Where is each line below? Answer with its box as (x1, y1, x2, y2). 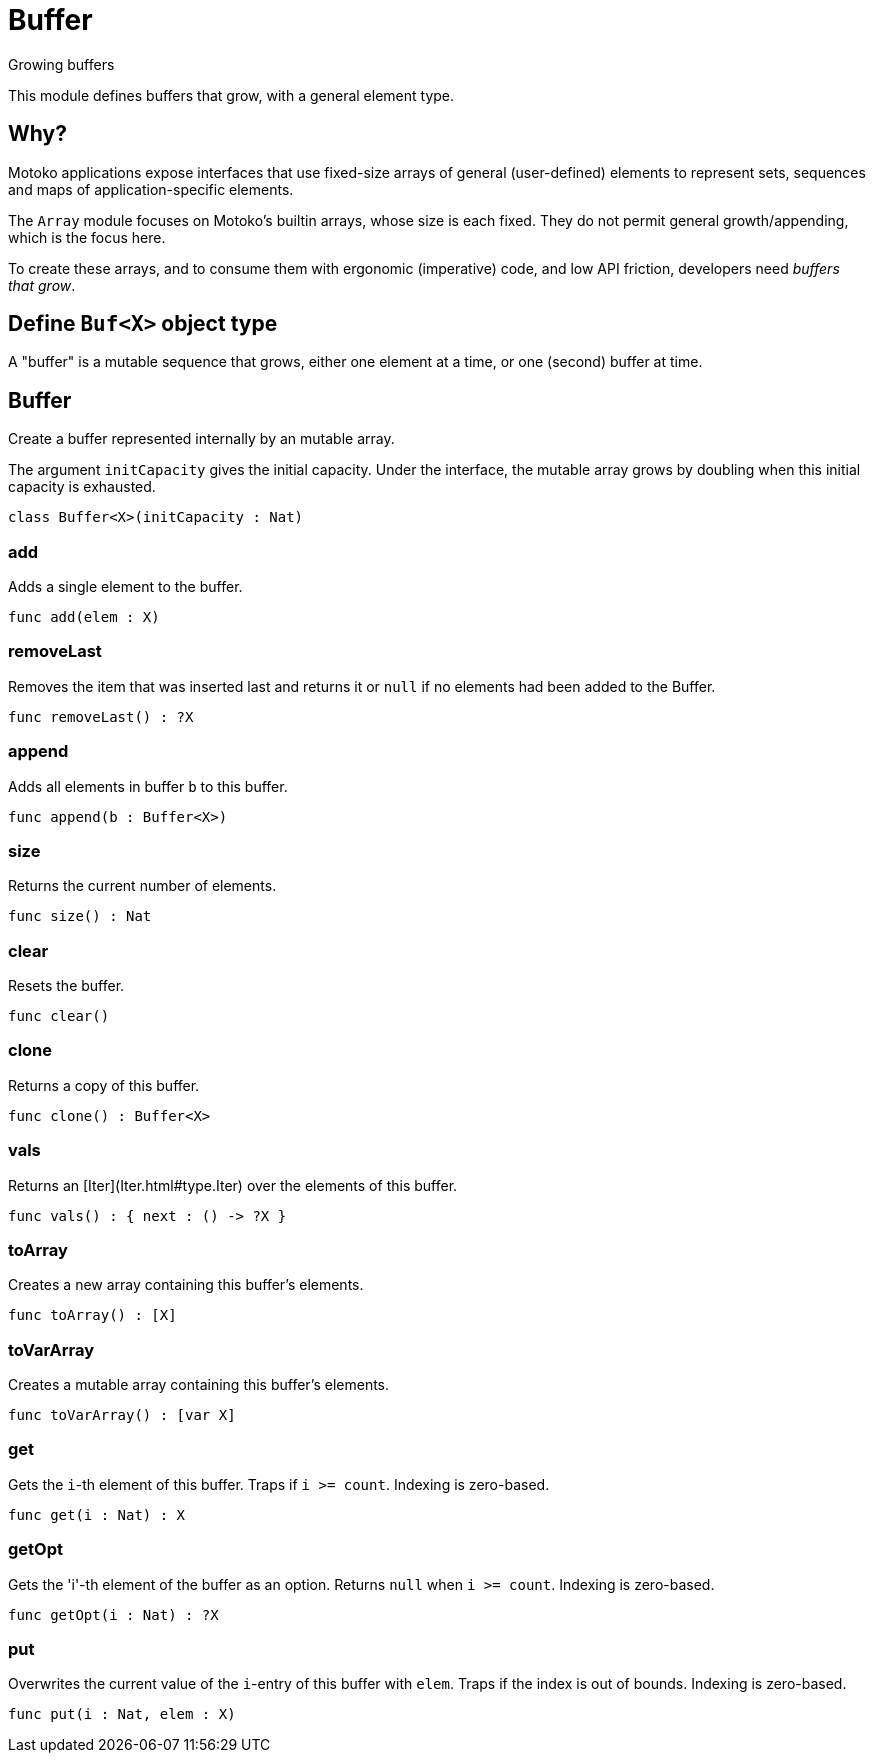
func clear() (8, 1008, 110, 1025)
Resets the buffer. (8, 977, 125, 995)
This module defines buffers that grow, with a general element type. (8, 86, 455, 104)
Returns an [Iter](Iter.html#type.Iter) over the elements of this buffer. (8, 1176, 458, 1194)
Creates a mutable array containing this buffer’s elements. (8, 1376, 390, 1394)
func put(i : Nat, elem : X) (8, 1706, 236, 1723)
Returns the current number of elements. (8, 877, 277, 895)
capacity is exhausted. (8, 478, 156, 496)
